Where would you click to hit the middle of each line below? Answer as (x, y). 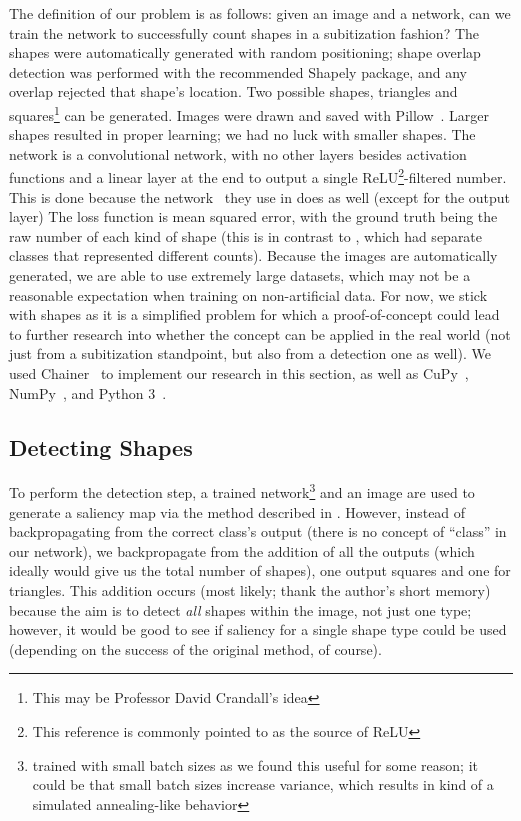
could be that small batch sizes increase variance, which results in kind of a (263, 784)
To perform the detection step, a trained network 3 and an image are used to (242, 491)
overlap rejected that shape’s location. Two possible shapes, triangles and (233, 91)
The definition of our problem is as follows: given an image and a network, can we (260, 13)
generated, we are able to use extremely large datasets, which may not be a (240, 275)
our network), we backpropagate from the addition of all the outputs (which (242, 550)
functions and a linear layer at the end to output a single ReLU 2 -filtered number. (258, 176)
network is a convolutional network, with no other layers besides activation (238, 153)
